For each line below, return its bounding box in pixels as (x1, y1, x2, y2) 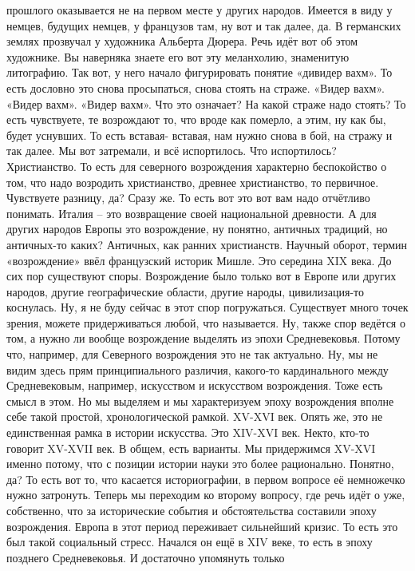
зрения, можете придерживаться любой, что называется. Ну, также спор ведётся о (6, 314, 405, 331)
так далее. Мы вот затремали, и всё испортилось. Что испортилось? (6, 142, 337, 159)
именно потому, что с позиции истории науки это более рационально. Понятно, (6, 455, 394, 472)
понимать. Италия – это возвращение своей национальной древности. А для (6, 204, 377, 221)
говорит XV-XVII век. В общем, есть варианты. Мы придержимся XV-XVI (6, 439, 376, 456)
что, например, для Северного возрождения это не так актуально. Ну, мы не (6, 346, 378, 363)
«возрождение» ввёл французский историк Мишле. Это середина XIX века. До (6, 252, 392, 268)
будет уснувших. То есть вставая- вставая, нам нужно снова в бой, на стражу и (6, 126, 393, 143)
